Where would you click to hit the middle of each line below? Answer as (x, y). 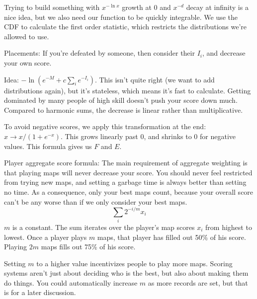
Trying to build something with (52, 7)
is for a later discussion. (40, 292)
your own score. (28, 62)
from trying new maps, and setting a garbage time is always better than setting (125, 182)
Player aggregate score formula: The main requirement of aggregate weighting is (126, 163)
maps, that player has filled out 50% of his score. (171, 237)
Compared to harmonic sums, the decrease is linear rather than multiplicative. (124, 110)
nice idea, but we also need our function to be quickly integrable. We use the (121, 17)
